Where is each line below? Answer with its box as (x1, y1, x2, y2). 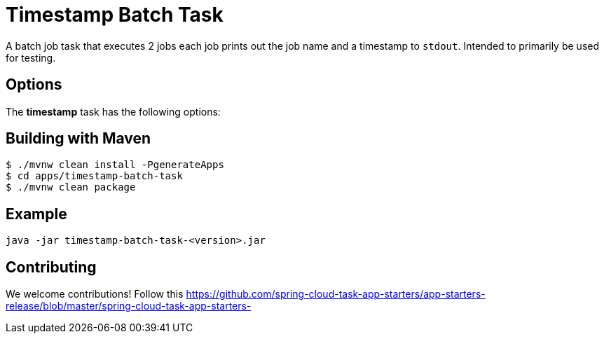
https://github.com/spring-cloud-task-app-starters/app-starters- (186, 288, 486, 300)
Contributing (6, 258, 97, 276)
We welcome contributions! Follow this (6, 288, 184, 300)
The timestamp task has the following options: (6, 105, 221, 118)
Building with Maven (6, 130, 151, 148)
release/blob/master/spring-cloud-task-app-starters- (6, 300, 252, 312)
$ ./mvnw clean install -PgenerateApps (6, 159, 224, 171)
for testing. (6, 51, 56, 64)
